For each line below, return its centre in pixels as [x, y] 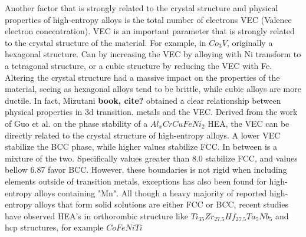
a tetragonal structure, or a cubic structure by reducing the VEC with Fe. [139, 65]
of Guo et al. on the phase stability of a [76, 123]
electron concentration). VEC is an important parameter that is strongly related [150, 31]
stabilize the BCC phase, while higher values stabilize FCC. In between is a [141, 147]
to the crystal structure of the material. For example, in [106, 42]
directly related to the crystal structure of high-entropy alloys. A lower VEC [143, 135]
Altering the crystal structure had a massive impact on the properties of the [142, 77]
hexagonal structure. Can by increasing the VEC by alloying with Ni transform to [153, 54]
